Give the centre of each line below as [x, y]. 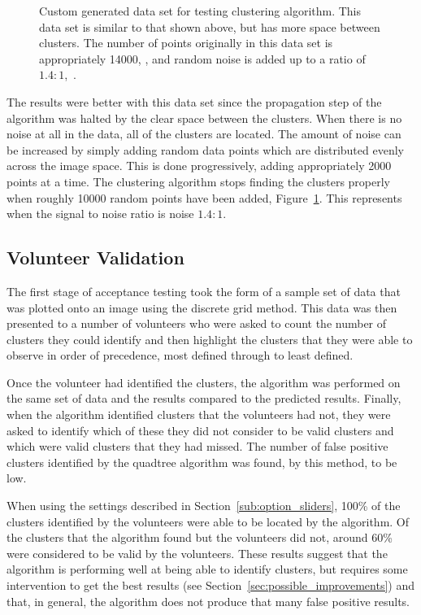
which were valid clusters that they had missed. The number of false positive [197, 446]
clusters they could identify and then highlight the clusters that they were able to [210, 339]
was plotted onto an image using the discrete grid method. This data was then [202, 307]
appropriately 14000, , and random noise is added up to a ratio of [202, 58]
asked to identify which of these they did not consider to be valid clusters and [200, 430]
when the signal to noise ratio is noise [100, 214]
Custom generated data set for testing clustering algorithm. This [200, 11]
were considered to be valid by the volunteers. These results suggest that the [197, 553]
